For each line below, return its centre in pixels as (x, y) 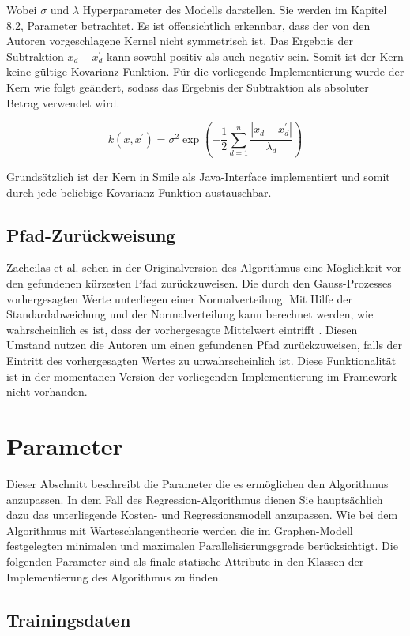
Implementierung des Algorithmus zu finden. (114, 576)
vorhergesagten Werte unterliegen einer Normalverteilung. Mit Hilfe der (179, 298)
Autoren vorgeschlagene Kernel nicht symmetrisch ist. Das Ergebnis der (180, 41)
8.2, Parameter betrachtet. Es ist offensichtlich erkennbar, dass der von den (188, 25)
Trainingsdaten (69, 619)
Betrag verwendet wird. (63, 102)
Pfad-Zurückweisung (91, 234)
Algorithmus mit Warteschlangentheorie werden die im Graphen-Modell (180, 530)
